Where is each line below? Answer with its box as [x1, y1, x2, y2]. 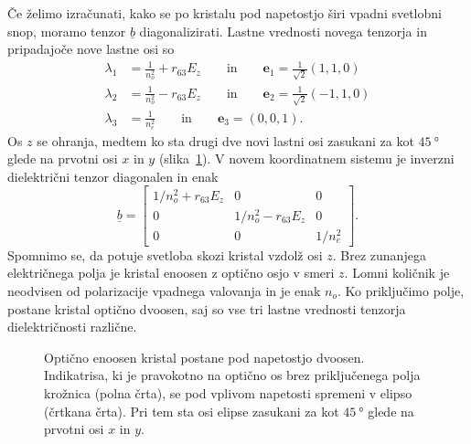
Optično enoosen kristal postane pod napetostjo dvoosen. [44, 347, 365, 366]
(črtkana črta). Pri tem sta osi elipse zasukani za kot [44, 401, 339, 420]
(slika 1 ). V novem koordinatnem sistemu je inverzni [158, 149, 455, 168]
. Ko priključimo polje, [337, 281, 465, 301]
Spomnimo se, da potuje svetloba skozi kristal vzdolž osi [7, 245, 323, 264]
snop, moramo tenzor [7, 21, 126, 40]
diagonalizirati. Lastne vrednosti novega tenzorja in [139, 21, 427, 40]
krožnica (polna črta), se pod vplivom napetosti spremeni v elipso [44, 383, 412, 402]
